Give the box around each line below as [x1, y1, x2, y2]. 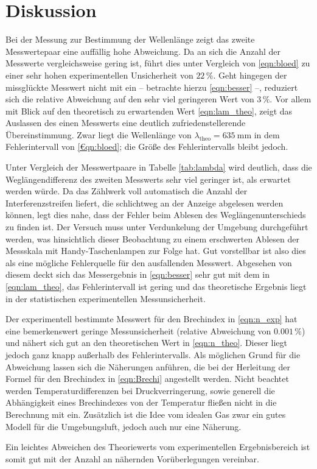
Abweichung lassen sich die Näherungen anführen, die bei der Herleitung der [5, 360, 290, 373]
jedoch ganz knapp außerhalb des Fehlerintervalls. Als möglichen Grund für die [5, 348, 301, 361]
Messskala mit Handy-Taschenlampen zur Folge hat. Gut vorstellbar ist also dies [5, 244, 306, 257]
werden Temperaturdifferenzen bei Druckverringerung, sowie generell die [5, 384, 275, 397]
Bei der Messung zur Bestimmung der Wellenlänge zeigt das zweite [5, 33, 255, 46]
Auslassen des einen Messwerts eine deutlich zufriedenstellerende [5, 116, 246, 129]
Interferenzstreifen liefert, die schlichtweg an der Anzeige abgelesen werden [5, 196, 284, 209]
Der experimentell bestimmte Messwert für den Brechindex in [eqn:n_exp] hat [5, 312, 298, 325]
